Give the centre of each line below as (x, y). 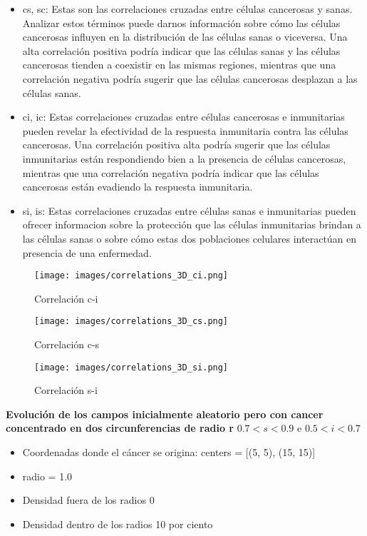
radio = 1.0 (47, 476)
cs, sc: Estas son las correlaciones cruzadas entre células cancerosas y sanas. (187, 9)
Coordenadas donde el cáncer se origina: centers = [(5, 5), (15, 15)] (169, 452)
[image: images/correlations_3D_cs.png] (131, 322)
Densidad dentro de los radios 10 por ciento (118, 524)
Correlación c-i (66, 298)
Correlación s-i (66, 390)
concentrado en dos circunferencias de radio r (120, 428)
